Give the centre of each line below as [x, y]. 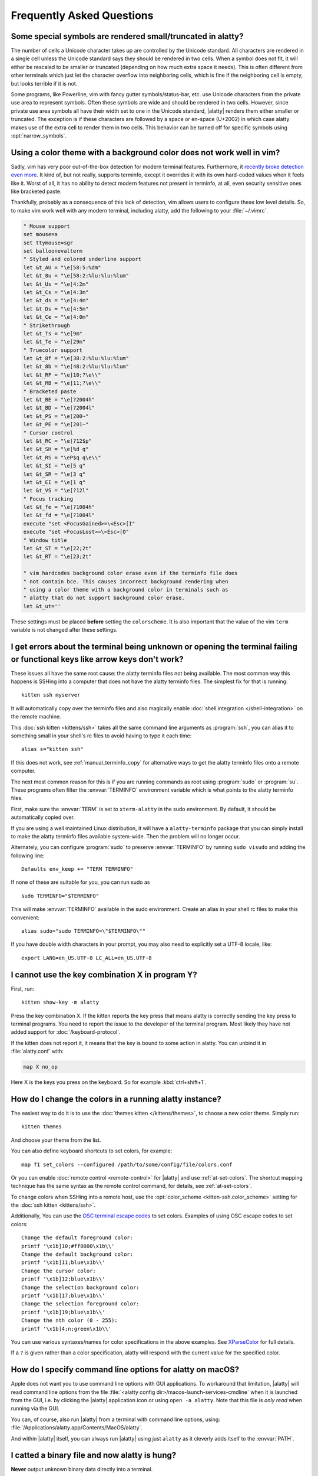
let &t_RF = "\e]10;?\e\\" [62, 375]
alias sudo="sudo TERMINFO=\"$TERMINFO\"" [84, 931]
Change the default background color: [77, 1254]
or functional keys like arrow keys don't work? [97, 659]
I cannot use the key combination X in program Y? [104, 974]
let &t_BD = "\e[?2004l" [59, 408]
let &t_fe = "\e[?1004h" [59, 507]
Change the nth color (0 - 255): [69, 1320]
